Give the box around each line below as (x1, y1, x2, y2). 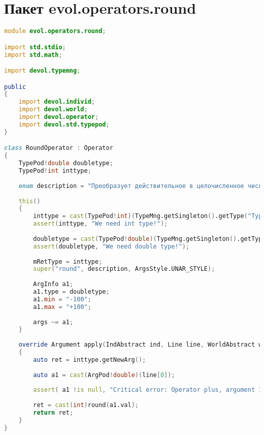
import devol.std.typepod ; (18, 120, 110, 128)
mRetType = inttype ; (33, 258, 103, 265)
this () (18, 197, 41, 205)
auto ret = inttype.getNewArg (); (33, 356, 146, 363)
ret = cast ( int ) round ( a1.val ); (33, 401, 139, 409)
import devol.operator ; (18, 113, 99, 121)
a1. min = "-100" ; (33, 295, 91, 303)
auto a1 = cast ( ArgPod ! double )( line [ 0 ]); (33, 371, 175, 379)
